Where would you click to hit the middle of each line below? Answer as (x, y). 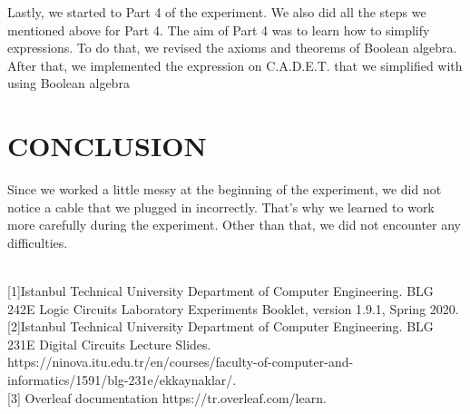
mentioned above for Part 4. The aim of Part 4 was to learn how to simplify (219, 30)
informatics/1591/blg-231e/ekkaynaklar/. (122, 380)
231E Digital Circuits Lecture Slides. (109, 344)
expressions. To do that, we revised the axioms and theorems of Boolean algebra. (232, 48)
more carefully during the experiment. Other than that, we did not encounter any (234, 225)
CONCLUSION (107, 146)
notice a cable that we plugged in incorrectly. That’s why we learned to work (221, 207)
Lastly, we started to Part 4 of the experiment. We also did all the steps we (217, 12)
